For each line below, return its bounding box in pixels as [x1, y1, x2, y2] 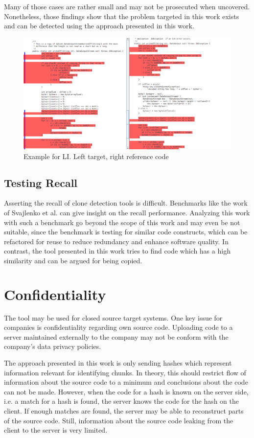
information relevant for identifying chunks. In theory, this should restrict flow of [4, 367, 246, 377]
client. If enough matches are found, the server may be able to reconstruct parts [4, 405, 244, 415]
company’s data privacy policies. [4, 341, 101, 351]
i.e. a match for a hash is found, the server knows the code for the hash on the [4, 396, 239, 406]
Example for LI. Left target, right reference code [23, 151, 169, 161]
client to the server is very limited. [4, 425, 108, 435]
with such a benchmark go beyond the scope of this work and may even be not [4, 217, 240, 227]
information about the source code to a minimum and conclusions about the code [4, 377, 248, 387]
